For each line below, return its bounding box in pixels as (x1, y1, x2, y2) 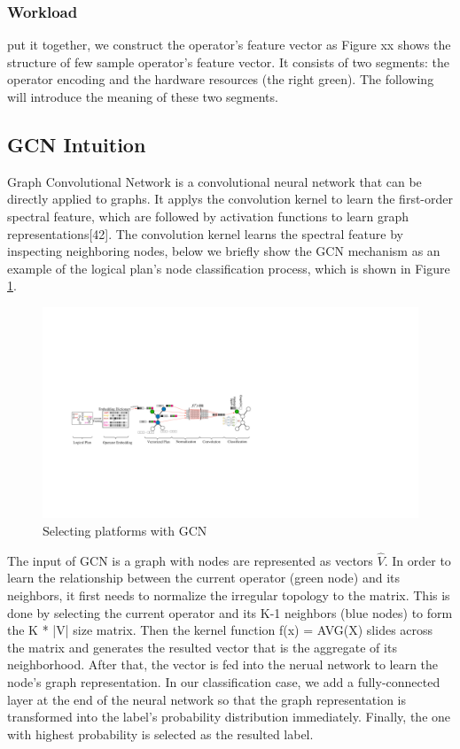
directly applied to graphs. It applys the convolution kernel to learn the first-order (7, 189, 453, 208)
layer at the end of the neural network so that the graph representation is (7, 690, 407, 708)
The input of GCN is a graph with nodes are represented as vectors (7, 551, 373, 569)
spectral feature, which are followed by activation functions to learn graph (7, 206, 409, 225)
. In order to (384, 551, 451, 569)
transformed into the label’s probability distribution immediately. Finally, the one (7, 707, 451, 726)
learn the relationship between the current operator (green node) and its (7, 568, 401, 587)
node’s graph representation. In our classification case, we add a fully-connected (7, 673, 441, 691)
